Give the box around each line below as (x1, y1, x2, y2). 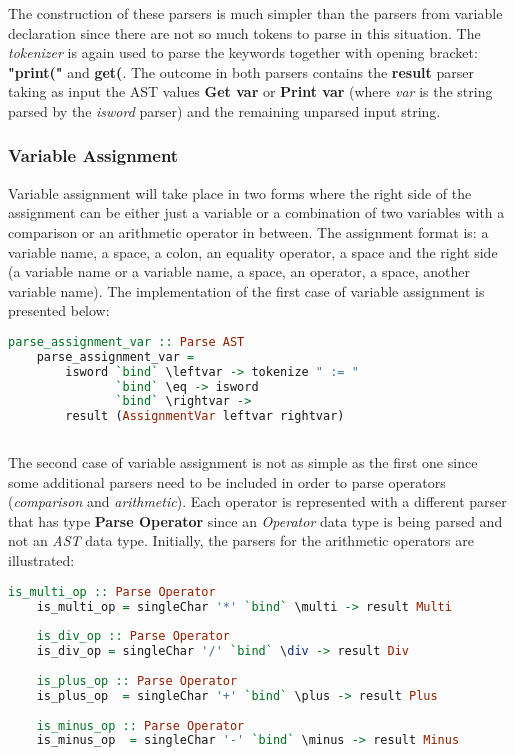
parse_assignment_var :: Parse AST (8, 334, 245, 349)
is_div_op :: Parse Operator (36, 629, 230, 644)
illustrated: (8, 550, 75, 571)
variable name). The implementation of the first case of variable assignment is (8, 280, 485, 301)
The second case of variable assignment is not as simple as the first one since (8, 452, 478, 473)
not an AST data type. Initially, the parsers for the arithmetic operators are (8, 530, 474, 551)
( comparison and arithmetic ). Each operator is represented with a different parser (8, 491, 507, 512)
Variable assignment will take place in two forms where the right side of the (8, 182, 472, 203)
